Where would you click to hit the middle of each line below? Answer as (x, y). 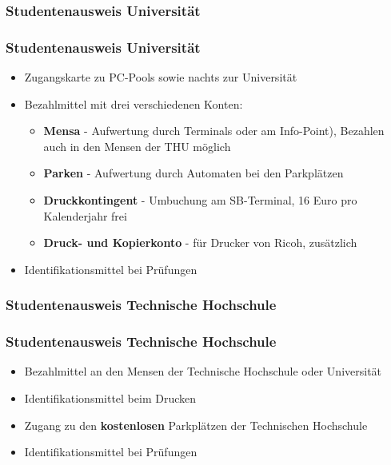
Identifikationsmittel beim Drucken (110, 398)
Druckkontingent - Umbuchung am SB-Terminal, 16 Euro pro (200, 200)
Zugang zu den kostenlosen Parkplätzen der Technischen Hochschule (196, 425)
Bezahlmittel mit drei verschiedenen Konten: (134, 103)
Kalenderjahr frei (85, 215)
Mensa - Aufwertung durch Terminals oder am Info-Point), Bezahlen (214, 131)
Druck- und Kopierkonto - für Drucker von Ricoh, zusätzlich (200, 242)
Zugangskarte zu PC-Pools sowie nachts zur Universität (161, 77)
